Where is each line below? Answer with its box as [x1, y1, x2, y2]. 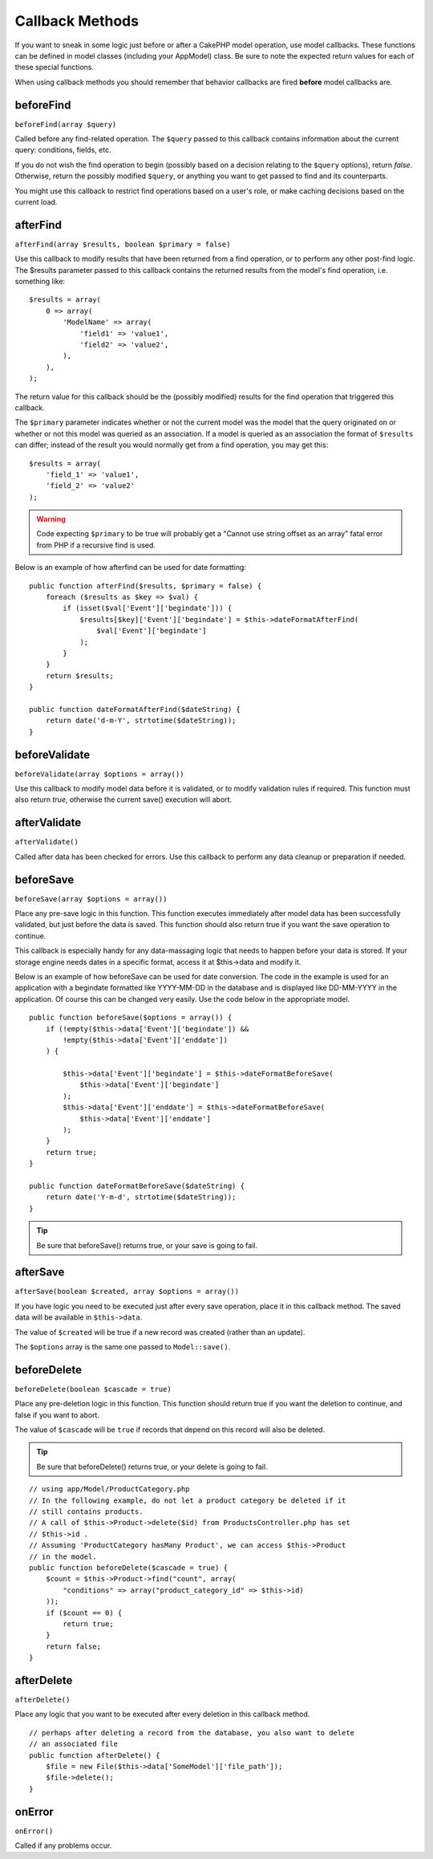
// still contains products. [29, 1507, 144, 1516]
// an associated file [29, 1739, 119, 1749]
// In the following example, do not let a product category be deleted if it [29, 1495, 346, 1505]
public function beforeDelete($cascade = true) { [29, 1564, 229, 1572]
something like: [14, 277, 66, 287]
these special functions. [14, 63, 95, 72]
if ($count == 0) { [45, 1608, 123, 1617]
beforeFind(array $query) [14, 120, 117, 128]
